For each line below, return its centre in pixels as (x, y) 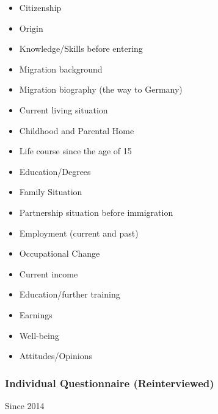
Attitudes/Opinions (56, 356)
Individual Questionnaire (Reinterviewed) (110, 383)
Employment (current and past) (79, 233)
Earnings (36, 314)
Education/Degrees (55, 171)
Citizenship (40, 7)
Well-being (39, 335)
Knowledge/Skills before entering (81, 48)
